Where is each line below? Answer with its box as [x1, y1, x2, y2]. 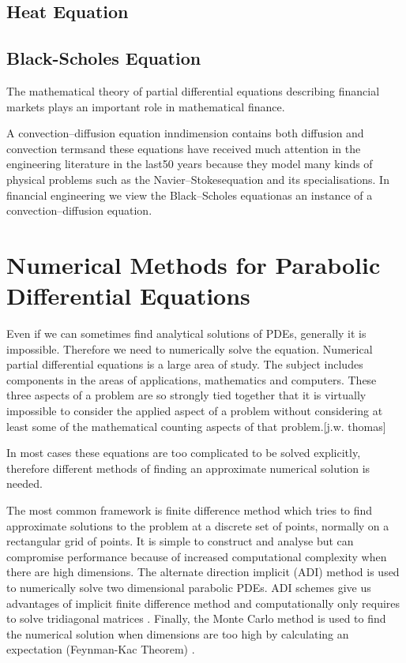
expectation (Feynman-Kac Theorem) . [6, 641, 195, 657]
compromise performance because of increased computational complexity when [6, 548, 387, 564]
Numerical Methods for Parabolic [6, 248, 381, 280]
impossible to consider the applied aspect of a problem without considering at [6, 403, 383, 419]
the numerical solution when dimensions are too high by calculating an [6, 625, 349, 642]
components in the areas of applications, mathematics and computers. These [6, 371, 377, 388]
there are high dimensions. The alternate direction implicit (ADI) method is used [6, 564, 400, 580]
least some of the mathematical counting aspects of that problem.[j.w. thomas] [6, 418, 386, 434]
